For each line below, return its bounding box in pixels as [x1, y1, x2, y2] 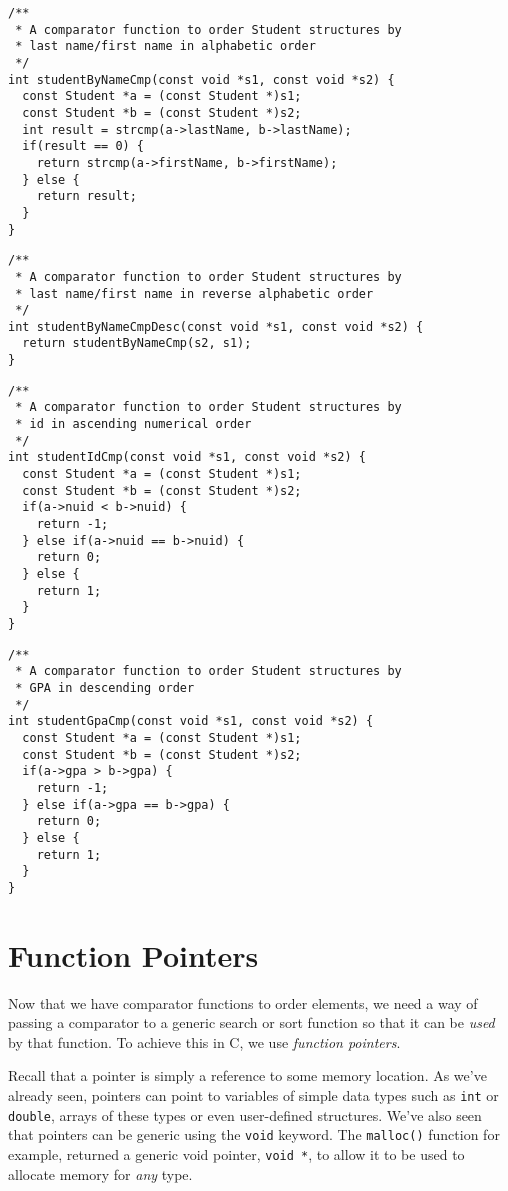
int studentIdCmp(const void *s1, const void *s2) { [8, 450, 366, 465]
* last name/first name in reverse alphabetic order [15, 286, 374, 301]
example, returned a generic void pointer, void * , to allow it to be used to [8, 1143, 465, 1164]
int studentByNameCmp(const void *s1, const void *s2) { [8, 72, 395, 87]
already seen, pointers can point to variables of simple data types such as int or [8, 1084, 499, 1105]
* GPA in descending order [15, 680, 195, 695]
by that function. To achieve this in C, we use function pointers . [8, 1031, 401, 1052]
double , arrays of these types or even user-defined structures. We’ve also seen [8, 1104, 482, 1125]
